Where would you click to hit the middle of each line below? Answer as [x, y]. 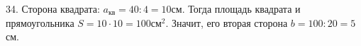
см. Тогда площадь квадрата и [236, 8]
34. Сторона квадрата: [53, 8]
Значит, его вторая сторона [230, 22]
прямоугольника [40, 22]
